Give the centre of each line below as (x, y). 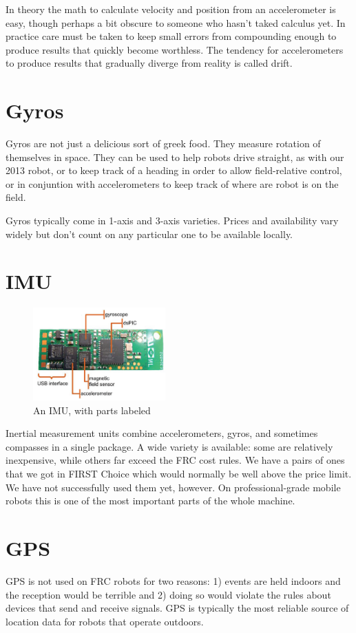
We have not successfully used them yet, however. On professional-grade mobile (173, 487)
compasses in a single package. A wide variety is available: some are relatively (169, 446)
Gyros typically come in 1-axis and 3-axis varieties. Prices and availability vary (172, 221)
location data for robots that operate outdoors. (105, 621)
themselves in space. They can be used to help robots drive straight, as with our (175, 157)
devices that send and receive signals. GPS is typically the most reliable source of (177, 608)
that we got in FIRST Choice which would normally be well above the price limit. (179, 474)
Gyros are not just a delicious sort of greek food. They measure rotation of (163, 143)
